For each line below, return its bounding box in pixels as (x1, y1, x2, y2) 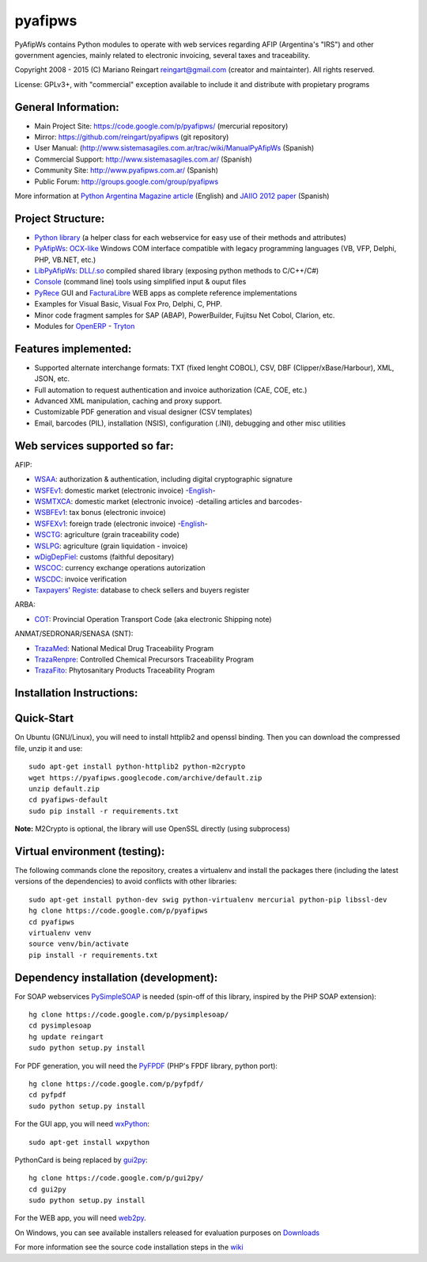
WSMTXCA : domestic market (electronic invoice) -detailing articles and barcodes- (34, 496, 303, 506)
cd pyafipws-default (28, 795, 108, 804)
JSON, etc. (34, 374, 70, 383)
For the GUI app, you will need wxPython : (14, 1119, 150, 1129)
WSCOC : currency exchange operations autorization (34, 563, 206, 573)
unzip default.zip (28, 784, 100, 793)
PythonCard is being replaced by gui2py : (14, 1155, 148, 1165)
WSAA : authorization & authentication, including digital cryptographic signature (34, 475, 293, 484)
